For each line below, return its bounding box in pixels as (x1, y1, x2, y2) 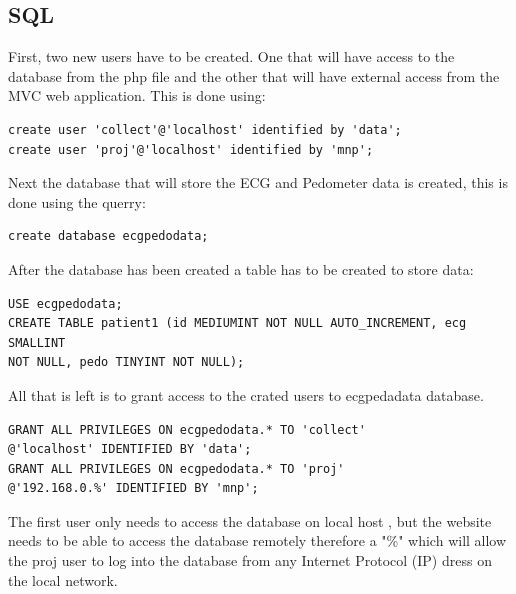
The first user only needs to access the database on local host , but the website (8, 510, 492, 531)
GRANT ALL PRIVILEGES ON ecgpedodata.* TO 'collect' (8, 422, 366, 437)
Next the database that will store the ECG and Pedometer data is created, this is (8, 172, 508, 193)
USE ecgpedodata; (8, 296, 123, 311)
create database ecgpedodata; (8, 229, 209, 244)
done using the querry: (8, 191, 146, 212)
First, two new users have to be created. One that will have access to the (8, 46, 455, 67)
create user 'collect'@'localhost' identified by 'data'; (8, 122, 402, 137)
